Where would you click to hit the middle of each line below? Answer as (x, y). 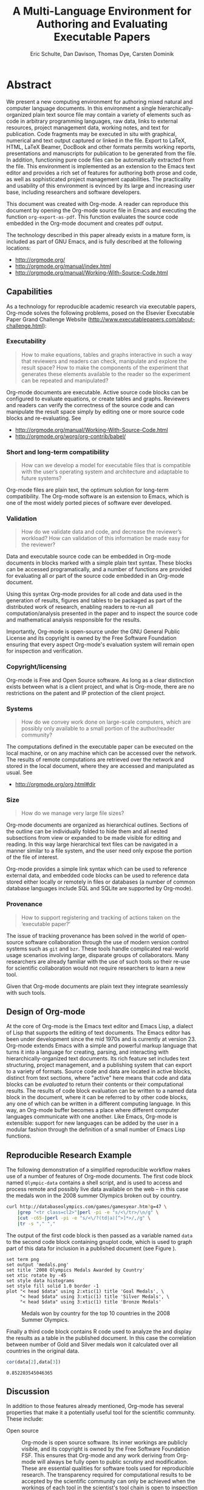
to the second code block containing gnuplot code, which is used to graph (99, 1241)
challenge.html (25, 326)
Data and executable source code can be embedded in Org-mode (89, 557)
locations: (19, 248)
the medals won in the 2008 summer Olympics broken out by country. (94, 1196)
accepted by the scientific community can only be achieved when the (108, 1481)
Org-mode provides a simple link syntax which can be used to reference (97, 869)
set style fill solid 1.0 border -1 (53, 1286)
